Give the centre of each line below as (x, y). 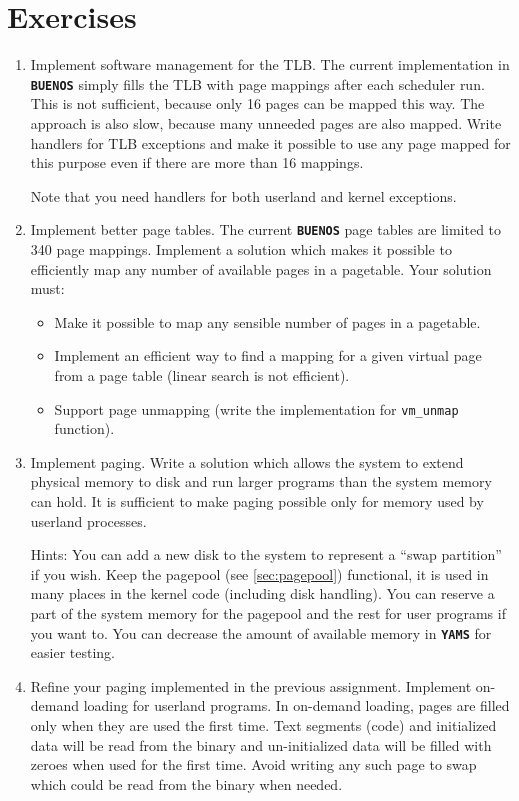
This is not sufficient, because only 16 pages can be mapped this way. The (257, 103)
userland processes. (88, 520)
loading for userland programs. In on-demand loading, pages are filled (296, 705)
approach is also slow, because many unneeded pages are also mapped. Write (266, 122)
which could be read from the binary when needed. (186, 783)
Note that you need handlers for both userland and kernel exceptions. (243, 195)
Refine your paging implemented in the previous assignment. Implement (251, 685)
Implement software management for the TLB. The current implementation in (270, 64)
